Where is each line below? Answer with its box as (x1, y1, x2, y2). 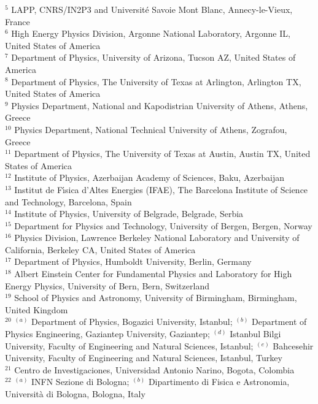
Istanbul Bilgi (230, 327, 281, 340)
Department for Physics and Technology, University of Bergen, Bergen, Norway (14, 219, 312, 232)
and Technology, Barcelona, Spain (5, 195, 132, 208)
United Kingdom (5, 303, 68, 316)
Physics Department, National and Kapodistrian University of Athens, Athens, (11, 99, 308, 112)
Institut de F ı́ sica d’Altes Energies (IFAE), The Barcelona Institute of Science (14, 183, 308, 196)
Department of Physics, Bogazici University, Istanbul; (31, 315, 233, 328)
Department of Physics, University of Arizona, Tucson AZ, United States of (11, 51, 296, 64)
